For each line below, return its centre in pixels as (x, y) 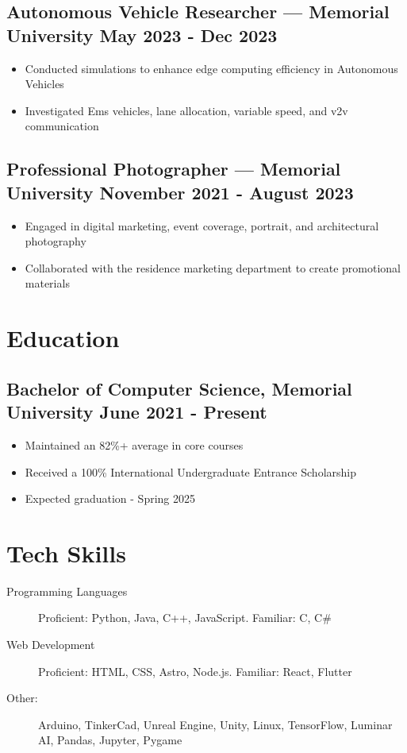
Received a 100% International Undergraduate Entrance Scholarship (190, 471)
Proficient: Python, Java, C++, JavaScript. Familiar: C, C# (185, 618)
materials (47, 283)
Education (63, 338)
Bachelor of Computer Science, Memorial (179, 388)
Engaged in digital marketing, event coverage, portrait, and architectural (202, 225)
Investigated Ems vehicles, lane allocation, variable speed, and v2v (186, 110)
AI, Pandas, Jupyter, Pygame (110, 740)
